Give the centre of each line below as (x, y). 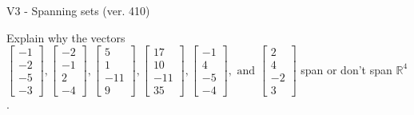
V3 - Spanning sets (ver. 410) (78, 10)
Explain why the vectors (66, 37)
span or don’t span (346, 69)
